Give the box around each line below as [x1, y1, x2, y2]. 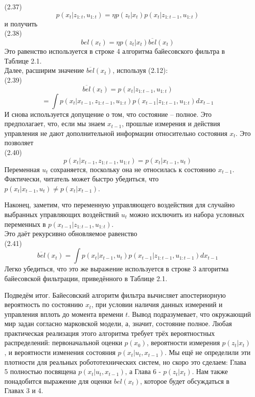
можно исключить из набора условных [129, 209, 245, 219]
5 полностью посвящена [4, 366, 76, 376]
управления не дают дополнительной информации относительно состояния [4, 128, 228, 138]
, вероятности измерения [146, 337, 220, 348]
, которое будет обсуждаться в [140, 375, 230, 386]
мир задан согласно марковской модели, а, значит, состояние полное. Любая [4, 318, 232, 329]
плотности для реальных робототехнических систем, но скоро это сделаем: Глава [4, 356, 246, 367]
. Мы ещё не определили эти [164, 347, 251, 357]
